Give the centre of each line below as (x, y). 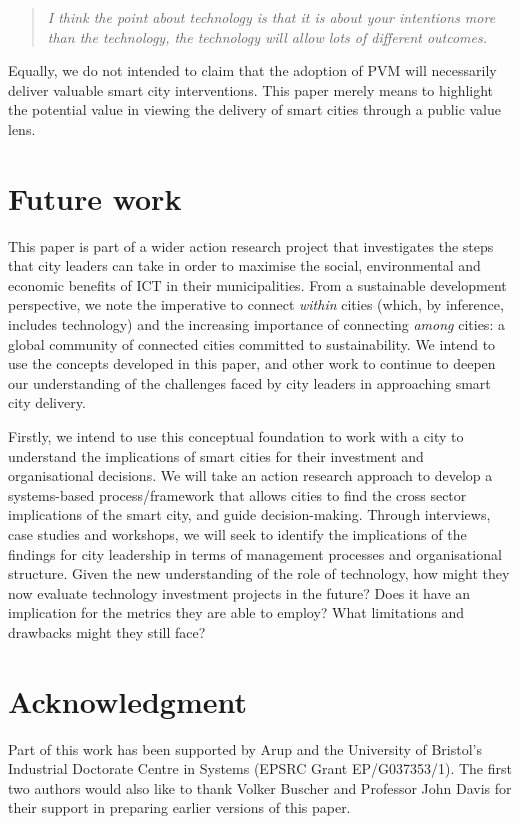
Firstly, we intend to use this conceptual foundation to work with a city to (236, 436)
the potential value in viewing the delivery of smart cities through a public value (255, 109)
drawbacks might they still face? (107, 631)
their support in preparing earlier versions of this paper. (179, 807)
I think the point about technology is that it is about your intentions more (271, 17)
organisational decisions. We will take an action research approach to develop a (250, 475)
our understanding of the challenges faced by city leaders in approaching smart (249, 382)
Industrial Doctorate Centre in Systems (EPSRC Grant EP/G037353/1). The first (260, 768)
